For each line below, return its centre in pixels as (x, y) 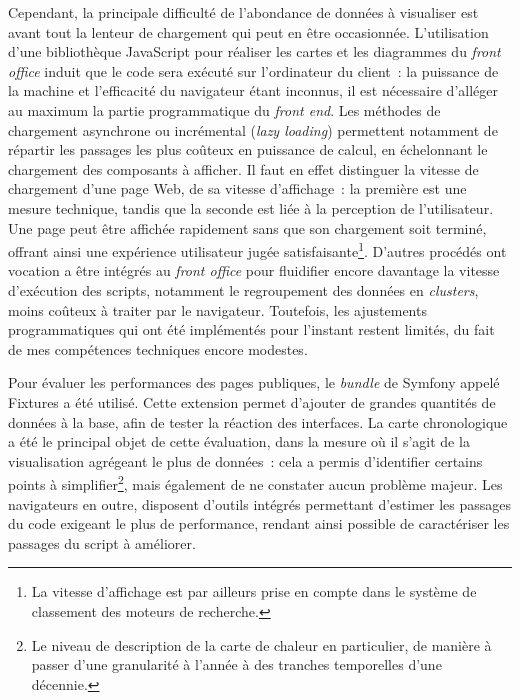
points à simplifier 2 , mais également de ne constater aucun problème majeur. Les (255, 482)
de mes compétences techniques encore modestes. (158, 348)
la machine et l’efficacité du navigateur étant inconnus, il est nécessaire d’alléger (253, 90)
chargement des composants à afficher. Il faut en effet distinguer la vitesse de (243, 168)
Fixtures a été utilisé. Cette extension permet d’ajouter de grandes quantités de (252, 401)
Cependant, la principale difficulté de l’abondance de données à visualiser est (243, 12)
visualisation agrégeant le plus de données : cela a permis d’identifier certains (245, 460)
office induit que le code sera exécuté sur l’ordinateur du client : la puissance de (253, 70)
